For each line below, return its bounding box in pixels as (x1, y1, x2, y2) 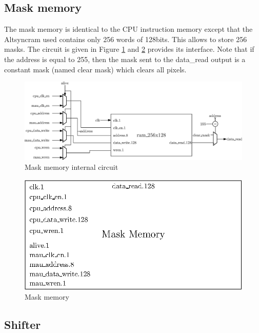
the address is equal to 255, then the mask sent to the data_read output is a (4, 53, 246, 64)
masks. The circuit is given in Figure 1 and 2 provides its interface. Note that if (4, 44, 254, 54)
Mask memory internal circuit (25, 162, 118, 172)
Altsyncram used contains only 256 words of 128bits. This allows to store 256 (4, 33, 247, 44)
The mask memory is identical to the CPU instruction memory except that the (4, 24, 253, 34)
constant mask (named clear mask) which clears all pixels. (4, 64, 187, 74)
